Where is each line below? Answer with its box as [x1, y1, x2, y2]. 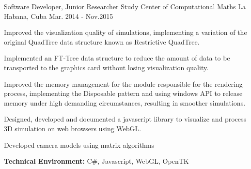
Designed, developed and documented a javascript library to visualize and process [4, 114, 247, 124]
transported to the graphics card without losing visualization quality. [4, 62, 209, 72]
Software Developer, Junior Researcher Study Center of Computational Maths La [4, 1, 246, 11]
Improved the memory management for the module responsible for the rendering [4, 78, 243, 89]
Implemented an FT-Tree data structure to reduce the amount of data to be [4, 53, 230, 63]
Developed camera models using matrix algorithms [4, 139, 155, 150]
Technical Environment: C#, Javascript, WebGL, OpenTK [4, 156, 189, 166]
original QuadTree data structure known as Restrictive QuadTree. [4, 36, 200, 46]
